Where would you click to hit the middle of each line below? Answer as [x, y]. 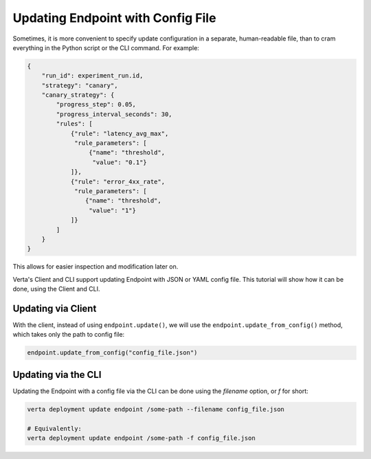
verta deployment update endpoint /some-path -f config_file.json [141, 438]
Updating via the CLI [57, 374]
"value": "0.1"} [120, 162]
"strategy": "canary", [80, 85]
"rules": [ [74, 124]
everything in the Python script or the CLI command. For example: [106, 47]
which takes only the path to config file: [69, 335]
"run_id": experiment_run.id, [92, 76]
